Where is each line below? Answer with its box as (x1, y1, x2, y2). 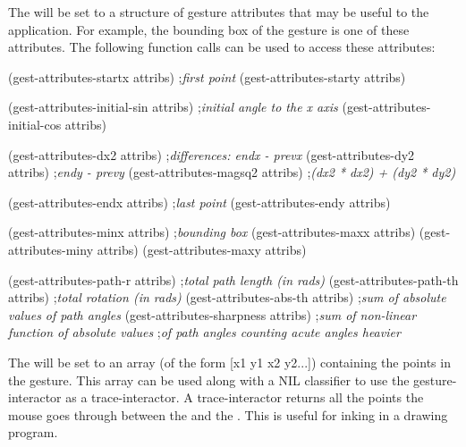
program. (8, 423, 58, 442)
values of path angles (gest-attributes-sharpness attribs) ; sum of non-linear (8, 305, 417, 324)
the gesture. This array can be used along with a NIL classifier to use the (8, 370, 410, 389)
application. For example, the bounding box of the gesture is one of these (8, 20, 410, 38)
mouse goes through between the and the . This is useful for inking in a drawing (8, 405, 448, 424)
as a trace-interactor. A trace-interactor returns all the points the (65, 388, 424, 407)
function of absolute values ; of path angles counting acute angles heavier (8, 323, 401, 342)
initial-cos (8, 114, 62, 133)
